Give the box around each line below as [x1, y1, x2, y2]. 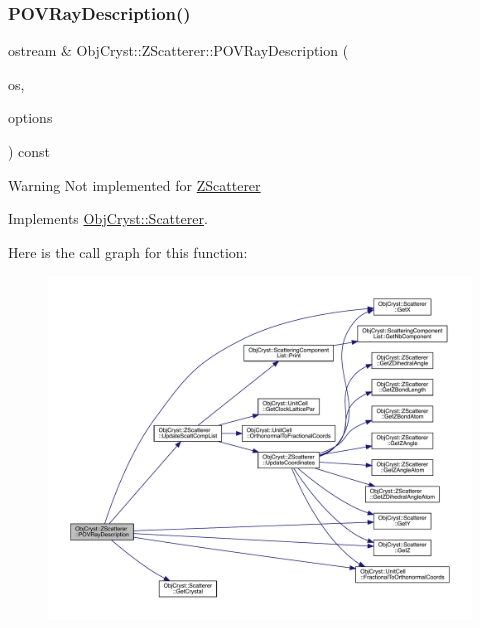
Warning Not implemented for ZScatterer [8, 174, 261, 195]
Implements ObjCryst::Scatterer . [8, 208, 208, 229]
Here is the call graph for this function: [8, 241, 248, 262]
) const [8, 141, 51, 161]
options [8, 107, 53, 128]
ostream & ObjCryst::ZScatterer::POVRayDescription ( [8, 40, 349, 61]
